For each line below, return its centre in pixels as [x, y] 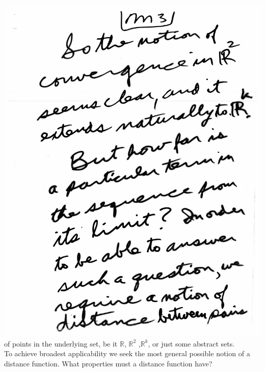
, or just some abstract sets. [191, 343]
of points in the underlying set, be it [61, 343]
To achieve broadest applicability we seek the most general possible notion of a [127, 353]
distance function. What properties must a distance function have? [108, 363]
